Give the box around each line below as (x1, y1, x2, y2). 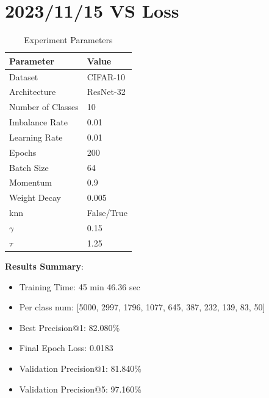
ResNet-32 (87, 85, 126, 98)
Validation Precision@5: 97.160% (19, 382, 142, 395)
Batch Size (9, 161, 49, 173)
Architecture (9, 85, 56, 98)
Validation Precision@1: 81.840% (19, 361, 142, 374)
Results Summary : (5, 259, 84, 272)
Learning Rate (9, 130, 63, 143)
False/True (87, 206, 127, 219)
